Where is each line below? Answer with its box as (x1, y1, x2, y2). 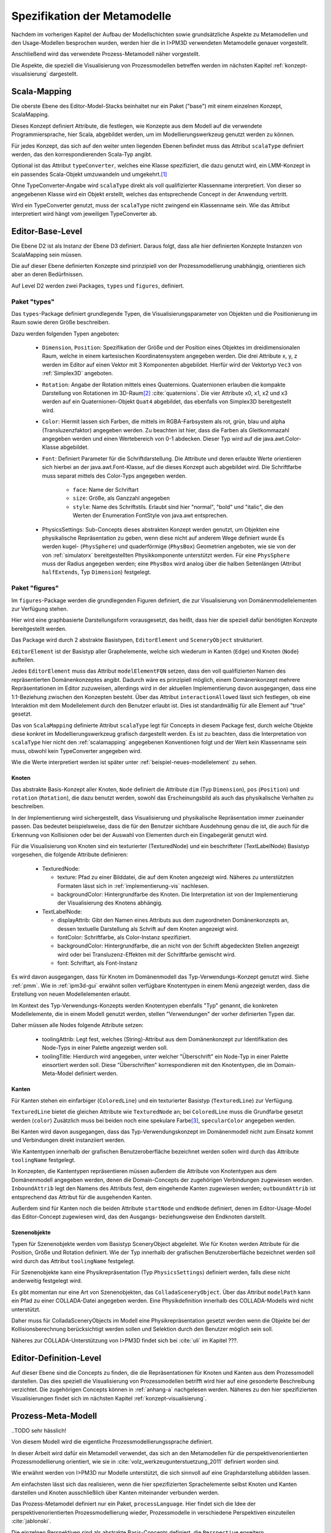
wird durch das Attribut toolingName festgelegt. (11, 1257, 135, 1264)
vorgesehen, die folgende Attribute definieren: (11, 851, 128, 858)
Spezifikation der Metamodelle (11, 9, 172, 23)
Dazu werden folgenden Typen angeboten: (11, 330, 120, 337)
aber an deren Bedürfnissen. (11, 270, 84, 278)
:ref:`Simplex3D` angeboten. (42, 370, 113, 377)
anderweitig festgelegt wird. (11, 1277, 83, 1285)
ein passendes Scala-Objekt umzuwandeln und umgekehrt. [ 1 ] (11, 170, 167, 178)
